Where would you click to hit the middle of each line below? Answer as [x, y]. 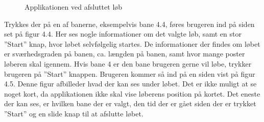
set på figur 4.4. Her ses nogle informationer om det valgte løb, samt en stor [123, 34]
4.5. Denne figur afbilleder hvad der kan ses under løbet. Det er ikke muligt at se [130, 84]
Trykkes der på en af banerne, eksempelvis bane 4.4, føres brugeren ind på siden [129, 24]
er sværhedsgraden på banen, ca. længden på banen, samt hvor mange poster [125, 54]
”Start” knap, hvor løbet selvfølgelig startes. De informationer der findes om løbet [132, 43]
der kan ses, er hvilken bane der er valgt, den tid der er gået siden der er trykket [130, 103]
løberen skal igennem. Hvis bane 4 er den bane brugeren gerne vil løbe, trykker [128, 63]
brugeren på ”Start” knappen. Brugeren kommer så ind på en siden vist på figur [130, 73]
